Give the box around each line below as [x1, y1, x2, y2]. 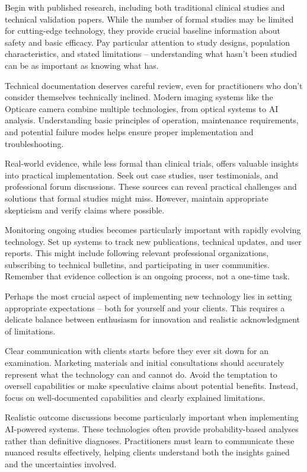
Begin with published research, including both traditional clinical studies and [5, 1, 285, 13]
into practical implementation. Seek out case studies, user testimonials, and [5, 168, 279, 181]
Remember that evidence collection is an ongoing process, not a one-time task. [5, 270, 290, 282]
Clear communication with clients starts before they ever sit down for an [5, 345, 268, 357]
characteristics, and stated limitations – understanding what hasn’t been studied [5, 47, 298, 60]
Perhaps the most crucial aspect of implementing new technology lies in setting [5, 290, 292, 302]
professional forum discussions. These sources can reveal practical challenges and [5, 180, 297, 193]
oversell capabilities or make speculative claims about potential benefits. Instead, [5, 379, 298, 392]
